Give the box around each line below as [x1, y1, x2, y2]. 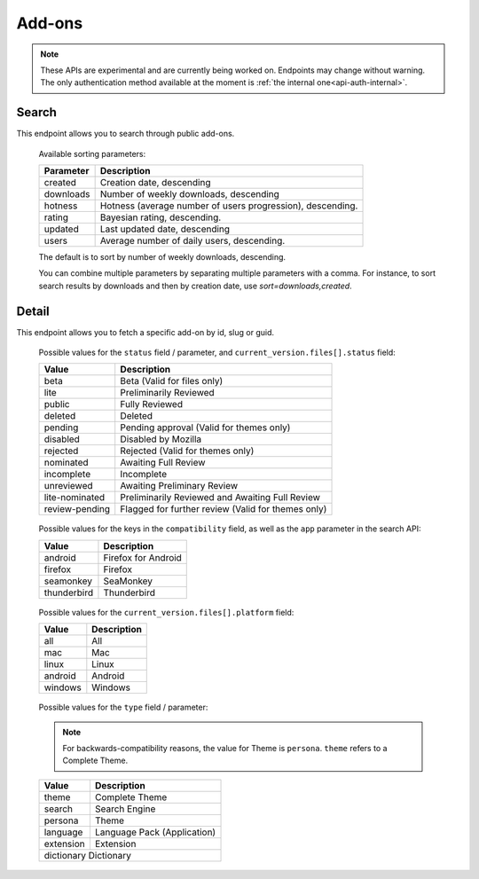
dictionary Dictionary [43, 849, 132, 861]
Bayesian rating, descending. [99, 211, 222, 224]
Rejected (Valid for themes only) [120, 444, 255, 457]
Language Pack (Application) [94, 826, 216, 838]
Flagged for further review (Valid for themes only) [120, 503, 327, 515]
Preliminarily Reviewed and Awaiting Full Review [120, 491, 321, 504]
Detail [16, 303, 51, 318]
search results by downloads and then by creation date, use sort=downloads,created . [38, 280, 352, 291]
